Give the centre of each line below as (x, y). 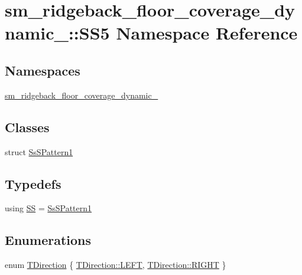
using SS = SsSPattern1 (48, 208)
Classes (27, 127)
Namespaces (43, 70)
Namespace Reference (207, 33)
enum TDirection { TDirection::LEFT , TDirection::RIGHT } (116, 265)
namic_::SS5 (57, 33)
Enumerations (48, 240)
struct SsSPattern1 (39, 151)
